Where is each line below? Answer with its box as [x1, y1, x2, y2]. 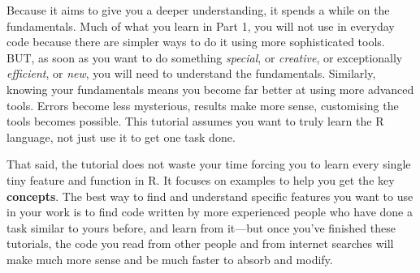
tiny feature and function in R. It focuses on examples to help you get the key [6, 171, 395, 188]
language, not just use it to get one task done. [6, 128, 236, 145]
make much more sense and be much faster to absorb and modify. [6, 250, 333, 267]
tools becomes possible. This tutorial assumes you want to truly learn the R [6, 113, 384, 130]
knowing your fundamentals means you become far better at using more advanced [6, 80, 414, 97]
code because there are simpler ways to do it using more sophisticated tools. [6, 33, 385, 50]
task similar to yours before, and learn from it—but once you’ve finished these [6, 219, 396, 236]
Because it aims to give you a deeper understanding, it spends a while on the [6, 2, 390, 18]
